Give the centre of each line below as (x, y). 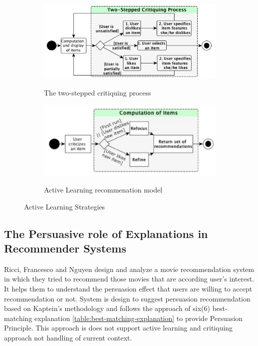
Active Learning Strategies (65, 206)
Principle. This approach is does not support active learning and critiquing (119, 328)
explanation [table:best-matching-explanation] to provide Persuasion (139, 318)
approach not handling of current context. (68, 338)
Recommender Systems (65, 248)
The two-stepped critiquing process (98, 92)
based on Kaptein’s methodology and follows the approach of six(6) (107, 308)
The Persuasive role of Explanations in (106, 233)
